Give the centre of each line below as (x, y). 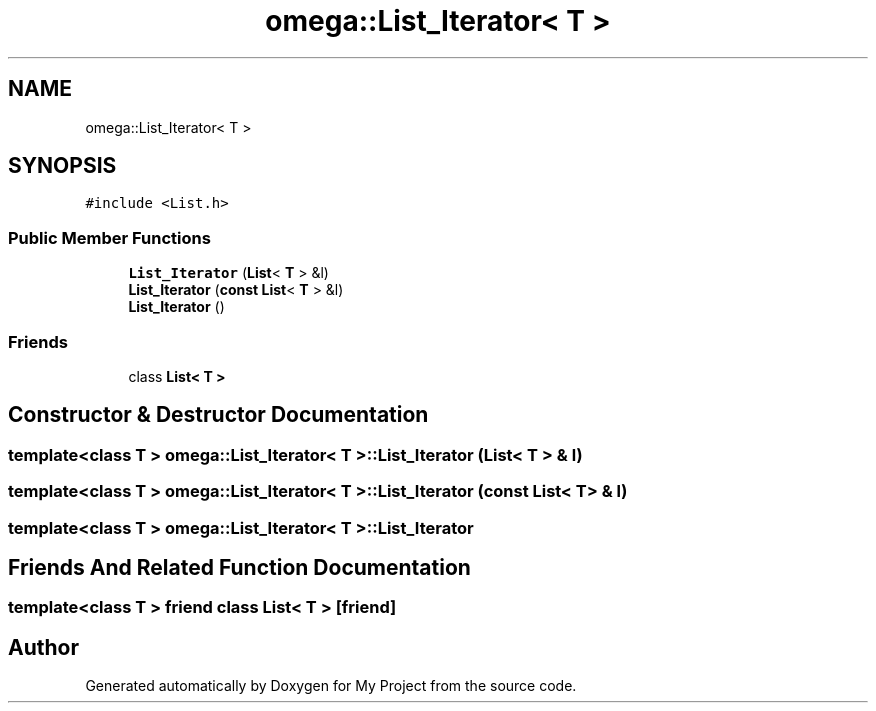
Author (43, 647)
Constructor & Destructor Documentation (218, 415)
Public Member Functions (109, 237)
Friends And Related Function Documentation (239, 567)
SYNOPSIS (62, 166)
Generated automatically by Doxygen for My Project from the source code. (331, 686)
